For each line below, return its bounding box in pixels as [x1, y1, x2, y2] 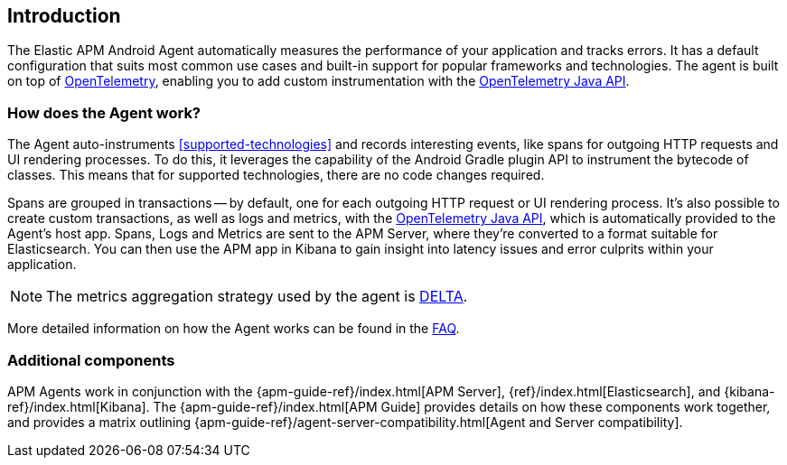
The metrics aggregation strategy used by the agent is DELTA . [46, 287, 468, 306]
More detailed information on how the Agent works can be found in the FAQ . [7, 321, 460, 337]
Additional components [7, 350, 175, 369]
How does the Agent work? [7, 103, 201, 122]
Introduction [7, 5, 121, 27]
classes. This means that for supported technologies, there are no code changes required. [7, 167, 545, 183]
